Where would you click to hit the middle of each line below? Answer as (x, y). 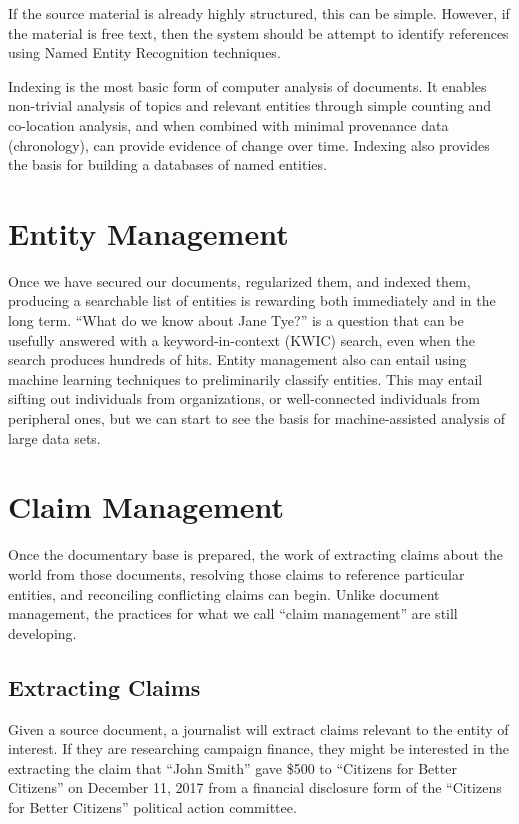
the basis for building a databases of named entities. (167, 164)
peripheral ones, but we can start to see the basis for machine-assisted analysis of (257, 418)
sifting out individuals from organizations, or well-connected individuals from (244, 398)
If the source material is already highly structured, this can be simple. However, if (259, 13)
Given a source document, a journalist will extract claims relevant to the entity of (258, 728)
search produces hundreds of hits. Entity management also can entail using (237, 359)
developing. (42, 632)
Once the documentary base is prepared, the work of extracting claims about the (256, 554)
